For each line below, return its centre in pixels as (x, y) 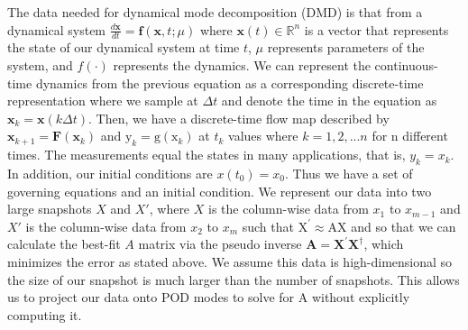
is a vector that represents (376, 29)
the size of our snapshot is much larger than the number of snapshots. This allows (234, 279)
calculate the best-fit (64, 244)
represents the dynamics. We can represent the (242, 65)
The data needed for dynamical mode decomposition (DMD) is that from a (215, 12)
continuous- (406, 65)
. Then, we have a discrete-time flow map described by (239, 118)
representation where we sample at (103, 101)
